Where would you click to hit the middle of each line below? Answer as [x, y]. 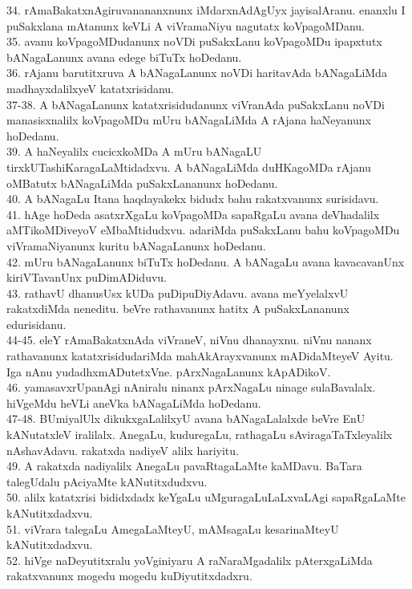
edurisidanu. [36, 324]
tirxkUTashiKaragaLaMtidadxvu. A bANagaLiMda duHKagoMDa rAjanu [189, 167]
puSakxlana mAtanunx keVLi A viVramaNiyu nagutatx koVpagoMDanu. [186, 25]
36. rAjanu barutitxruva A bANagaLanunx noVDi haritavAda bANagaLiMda [197, 73]
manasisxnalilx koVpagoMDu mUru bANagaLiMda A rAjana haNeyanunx [189, 120]
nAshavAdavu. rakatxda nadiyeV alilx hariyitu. [123, 450]
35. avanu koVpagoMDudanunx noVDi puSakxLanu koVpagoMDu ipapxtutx [194, 41]
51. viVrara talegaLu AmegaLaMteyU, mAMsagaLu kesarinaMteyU [173, 528]
